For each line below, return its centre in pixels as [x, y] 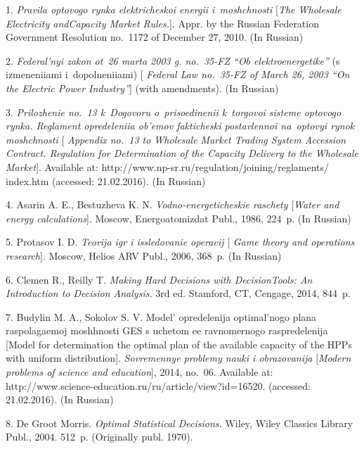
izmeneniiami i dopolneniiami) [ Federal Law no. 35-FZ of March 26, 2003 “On [178, 74]
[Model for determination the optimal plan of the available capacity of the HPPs [179, 344]
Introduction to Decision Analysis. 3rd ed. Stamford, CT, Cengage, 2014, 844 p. [178, 293]
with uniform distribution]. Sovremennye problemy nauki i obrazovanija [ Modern [178, 358]
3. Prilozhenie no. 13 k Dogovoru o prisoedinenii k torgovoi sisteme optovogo [174, 112]
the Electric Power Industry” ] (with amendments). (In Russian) [142, 88]
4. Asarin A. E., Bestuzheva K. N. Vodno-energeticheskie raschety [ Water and [173, 204]
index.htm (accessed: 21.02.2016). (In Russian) [106, 181]
